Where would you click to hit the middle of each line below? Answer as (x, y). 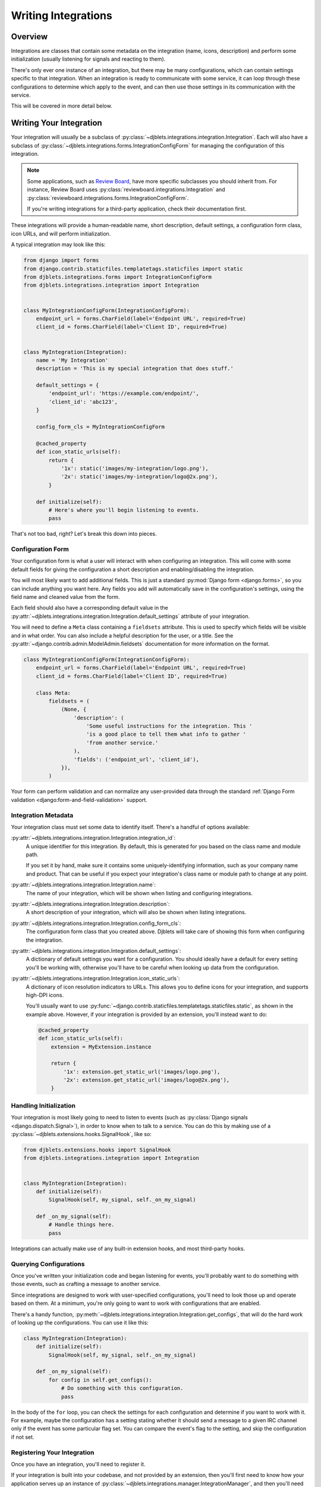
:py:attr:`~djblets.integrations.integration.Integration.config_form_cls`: (96, 923)
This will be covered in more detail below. (62, 106)
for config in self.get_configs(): (100, 1380)
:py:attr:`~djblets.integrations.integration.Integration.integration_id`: (93, 838)
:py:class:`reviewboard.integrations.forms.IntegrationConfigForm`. (108, 198)
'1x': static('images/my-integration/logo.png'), (135, 468)
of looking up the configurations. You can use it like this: (80, 1322)
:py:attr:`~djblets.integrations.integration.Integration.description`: (90, 904)
